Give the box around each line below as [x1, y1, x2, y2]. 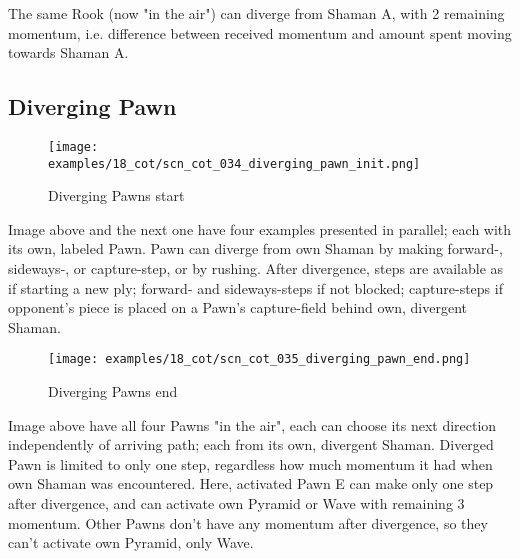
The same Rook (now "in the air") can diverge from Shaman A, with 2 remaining [8, 3, 505, 23]
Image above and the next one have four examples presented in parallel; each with [8, 218, 512, 239]
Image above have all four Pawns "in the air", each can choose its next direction [8, 414, 497, 435]
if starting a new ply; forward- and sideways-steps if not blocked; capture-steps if [8, 277, 503, 298]
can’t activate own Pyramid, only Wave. [8, 532, 254, 553]
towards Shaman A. [8, 42, 129, 63]
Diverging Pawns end [48, 381, 178, 402]
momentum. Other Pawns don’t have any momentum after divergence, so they [8, 512, 488, 533]
